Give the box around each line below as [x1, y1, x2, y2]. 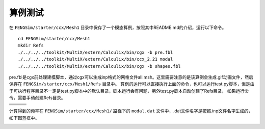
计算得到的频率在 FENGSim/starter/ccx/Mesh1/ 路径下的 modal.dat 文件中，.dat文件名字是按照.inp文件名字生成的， [9, 108, 253, 114]
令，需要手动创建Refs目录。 [9, 95, 66, 101]
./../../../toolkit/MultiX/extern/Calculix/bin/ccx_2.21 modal [18, 56, 173, 62]
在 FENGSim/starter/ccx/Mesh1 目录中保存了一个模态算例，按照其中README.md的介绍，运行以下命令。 [9, 25, 227, 30]
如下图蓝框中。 [9, 115, 39, 121]
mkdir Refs [18, 43, 44, 49]
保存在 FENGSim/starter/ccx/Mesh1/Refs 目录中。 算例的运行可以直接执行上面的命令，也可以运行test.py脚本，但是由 [9, 81, 255, 87]
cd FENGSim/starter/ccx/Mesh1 [18, 36, 91, 41]
